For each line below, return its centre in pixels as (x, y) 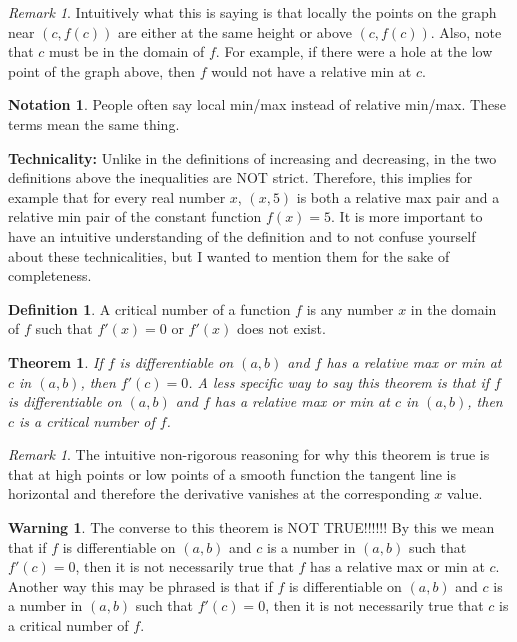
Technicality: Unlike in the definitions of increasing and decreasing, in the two (252, 157)
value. (464, 493)
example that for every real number (117, 196)
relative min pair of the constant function (135, 216)
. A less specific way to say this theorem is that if (339, 381)
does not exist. (281, 328)
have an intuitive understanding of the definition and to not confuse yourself (242, 235)
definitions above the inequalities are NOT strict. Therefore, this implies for (240, 177)
